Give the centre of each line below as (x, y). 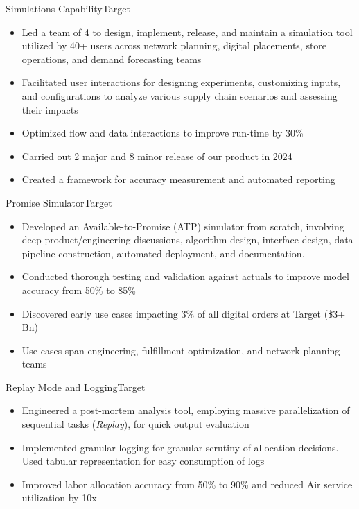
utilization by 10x (59, 498)
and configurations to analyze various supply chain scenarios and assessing (179, 95)
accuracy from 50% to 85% (79, 290)
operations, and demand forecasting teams (112, 59)
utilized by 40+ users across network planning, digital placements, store (174, 45)
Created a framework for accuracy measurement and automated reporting (178, 179)
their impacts (50, 109)
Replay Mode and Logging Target (76, 387)
